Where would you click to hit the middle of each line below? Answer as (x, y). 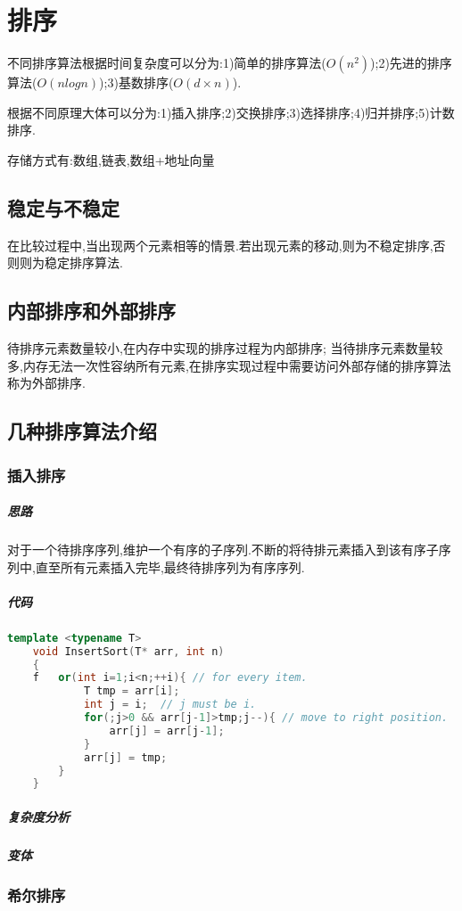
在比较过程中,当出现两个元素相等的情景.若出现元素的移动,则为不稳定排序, (220, 245)
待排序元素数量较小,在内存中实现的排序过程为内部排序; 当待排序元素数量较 (225, 348)
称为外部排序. (46, 383)
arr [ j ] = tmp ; (125, 757)
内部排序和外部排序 (91, 311)
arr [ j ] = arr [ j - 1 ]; (167, 730)
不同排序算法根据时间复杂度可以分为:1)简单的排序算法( (167, 63)
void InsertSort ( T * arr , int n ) (128, 651)
